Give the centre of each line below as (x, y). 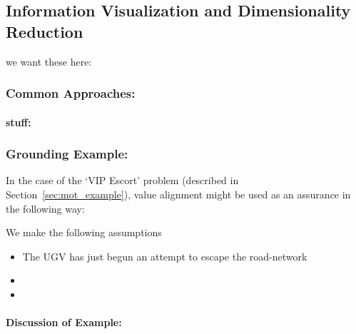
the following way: (45, 208)
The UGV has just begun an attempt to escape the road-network (165, 256)
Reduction (45, 31)
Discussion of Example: (64, 322)
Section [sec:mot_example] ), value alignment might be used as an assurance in (178, 194)
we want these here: (49, 61)
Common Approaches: (71, 93)
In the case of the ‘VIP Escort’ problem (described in (122, 180)
